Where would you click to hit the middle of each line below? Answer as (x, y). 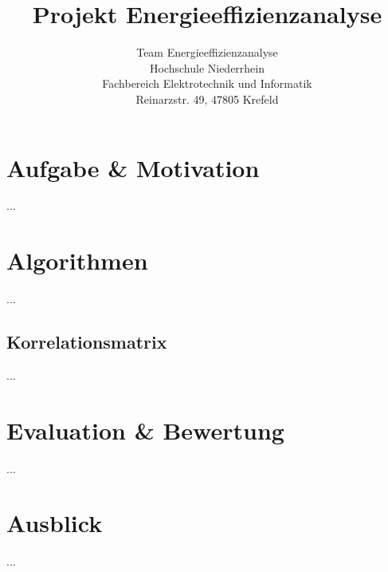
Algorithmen (77, 260)
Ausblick (55, 523)
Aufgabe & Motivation (133, 167)
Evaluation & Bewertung (145, 430)
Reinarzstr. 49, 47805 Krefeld (207, 99)
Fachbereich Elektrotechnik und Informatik (207, 83)
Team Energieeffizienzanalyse (207, 52)
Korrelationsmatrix (87, 342)
